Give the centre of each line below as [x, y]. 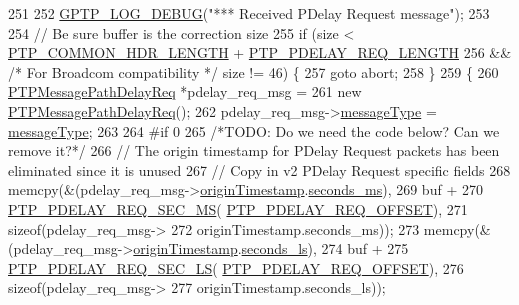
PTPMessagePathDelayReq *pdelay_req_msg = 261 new [185, 91]
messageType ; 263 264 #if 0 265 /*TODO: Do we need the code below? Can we [254, 130]
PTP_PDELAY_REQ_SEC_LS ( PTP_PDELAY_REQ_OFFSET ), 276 [236, 267]
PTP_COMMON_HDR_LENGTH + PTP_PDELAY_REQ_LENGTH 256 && [260, 52]
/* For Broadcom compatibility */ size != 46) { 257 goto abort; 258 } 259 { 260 [253, 71]
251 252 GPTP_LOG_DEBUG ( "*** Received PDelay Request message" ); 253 [249, 13]
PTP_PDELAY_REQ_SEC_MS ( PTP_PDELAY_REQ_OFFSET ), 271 [238, 208]
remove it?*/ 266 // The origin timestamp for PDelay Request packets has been [254, 150]
